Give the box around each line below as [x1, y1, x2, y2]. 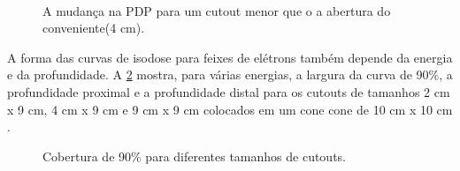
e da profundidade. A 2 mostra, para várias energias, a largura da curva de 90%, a [7, 65, 453, 84]
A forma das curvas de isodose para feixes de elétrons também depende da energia [7, 48, 453, 66]
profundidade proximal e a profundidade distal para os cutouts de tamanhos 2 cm [7, 82, 450, 100]
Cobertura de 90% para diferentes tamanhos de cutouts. [42, 146, 346, 165]
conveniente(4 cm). [42, 19, 145, 37]
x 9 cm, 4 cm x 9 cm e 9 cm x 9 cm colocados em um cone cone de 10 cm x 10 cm [7, 100, 453, 118]
